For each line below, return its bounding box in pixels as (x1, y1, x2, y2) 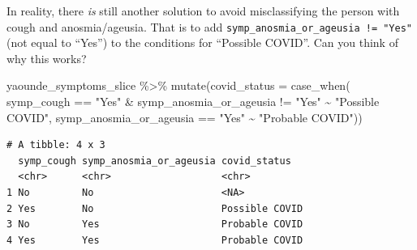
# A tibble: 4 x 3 (6, 139, 105, 151)
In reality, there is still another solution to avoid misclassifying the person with (6, 2, 400, 19)
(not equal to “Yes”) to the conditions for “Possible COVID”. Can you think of (6, 34, 398, 51)
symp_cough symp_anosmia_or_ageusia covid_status (18, 155, 291, 167)
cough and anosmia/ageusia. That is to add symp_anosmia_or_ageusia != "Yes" (6, 18, 412, 35)
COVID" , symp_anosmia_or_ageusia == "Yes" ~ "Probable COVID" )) (6, 108, 363, 125)
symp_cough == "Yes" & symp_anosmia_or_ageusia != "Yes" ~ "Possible (6, 93, 380, 110)
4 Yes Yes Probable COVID (6, 234, 303, 246)
